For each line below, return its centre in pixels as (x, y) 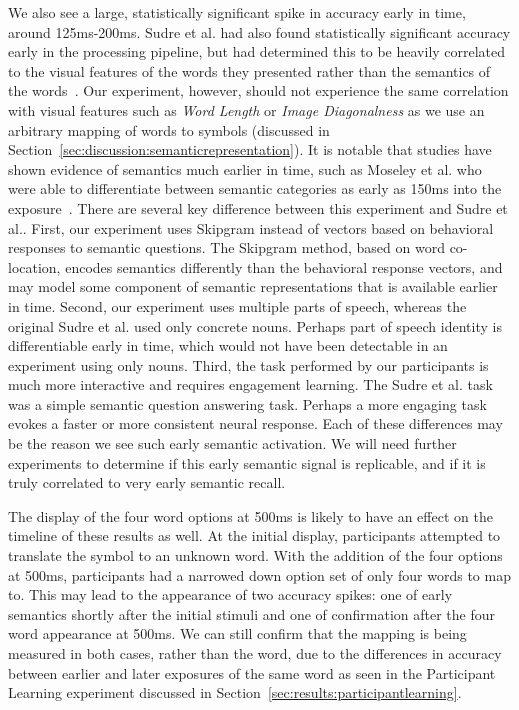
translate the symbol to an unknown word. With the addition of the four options (255, 555)
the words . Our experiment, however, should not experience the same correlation (258, 90)
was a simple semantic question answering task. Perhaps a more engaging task (247, 403)
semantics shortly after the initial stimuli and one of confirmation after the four (252, 613)
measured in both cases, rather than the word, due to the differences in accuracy (255, 653)
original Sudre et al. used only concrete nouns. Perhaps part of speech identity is (255, 325)
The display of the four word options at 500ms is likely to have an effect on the (250, 515)
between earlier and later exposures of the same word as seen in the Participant (252, 672)
